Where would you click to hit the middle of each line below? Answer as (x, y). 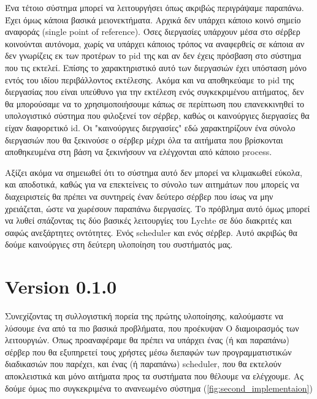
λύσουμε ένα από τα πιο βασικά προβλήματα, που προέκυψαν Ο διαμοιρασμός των (152, 328)
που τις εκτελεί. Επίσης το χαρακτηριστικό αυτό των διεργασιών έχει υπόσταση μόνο (156, 67)
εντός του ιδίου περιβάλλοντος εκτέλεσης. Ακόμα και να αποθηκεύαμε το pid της (150, 79)
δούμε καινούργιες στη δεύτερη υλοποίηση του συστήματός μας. (119, 244)
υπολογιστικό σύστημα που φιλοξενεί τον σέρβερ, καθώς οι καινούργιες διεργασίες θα (157, 116)
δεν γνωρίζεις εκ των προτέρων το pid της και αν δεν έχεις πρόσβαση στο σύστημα (153, 55)
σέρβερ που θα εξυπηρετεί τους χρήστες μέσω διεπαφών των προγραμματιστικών (148, 351)
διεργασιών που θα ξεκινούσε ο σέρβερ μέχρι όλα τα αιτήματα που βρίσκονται (144, 139)
